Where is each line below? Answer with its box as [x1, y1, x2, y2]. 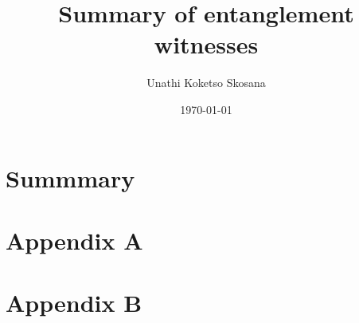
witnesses [154, 28, 259, 61]
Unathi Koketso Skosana [146, 74, 266, 91]
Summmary [6, 161, 135, 194]
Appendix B [6, 286, 142, 319]
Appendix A [6, 223, 143, 256]
